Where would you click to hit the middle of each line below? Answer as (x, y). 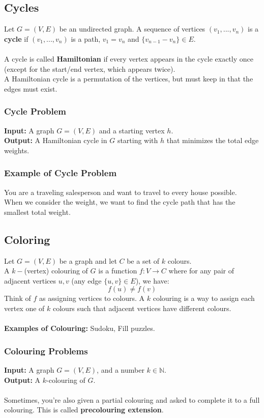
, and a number (121, 369)
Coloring (27, 239)
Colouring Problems (46, 351)
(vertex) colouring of (56, 271)
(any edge (86, 280)
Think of (18, 298)
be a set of (143, 260)
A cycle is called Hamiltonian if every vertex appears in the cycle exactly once (129, 58)
